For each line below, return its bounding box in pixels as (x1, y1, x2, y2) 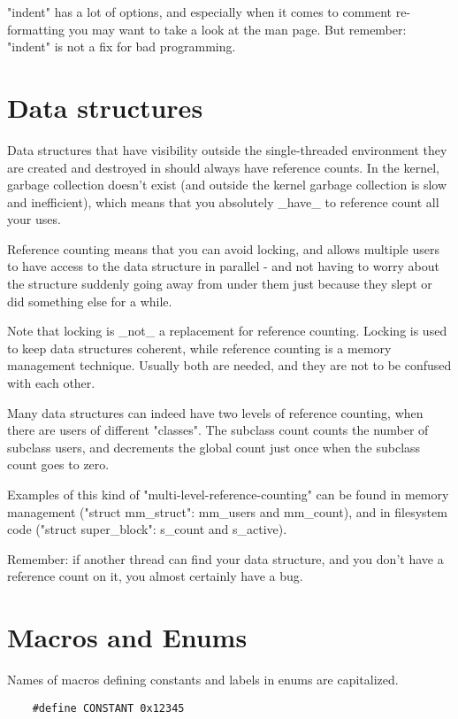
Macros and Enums (7, 619, 248, 655)
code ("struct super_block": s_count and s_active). (7, 520, 287, 538)
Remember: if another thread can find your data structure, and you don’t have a (7, 549, 444, 568)
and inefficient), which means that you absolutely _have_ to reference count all (7, 192, 439, 211)
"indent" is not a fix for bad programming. (7, 37, 236, 56)
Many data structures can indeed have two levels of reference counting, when (7, 403, 424, 421)
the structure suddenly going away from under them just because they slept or (7, 274, 432, 293)
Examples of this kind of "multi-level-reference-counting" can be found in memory (7, 485, 449, 503)
